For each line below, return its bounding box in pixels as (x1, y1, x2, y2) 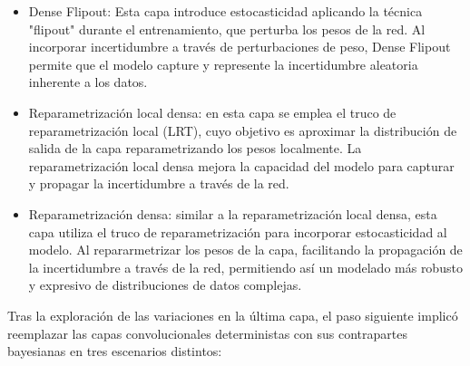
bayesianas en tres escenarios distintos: (7, 342, 222, 361)
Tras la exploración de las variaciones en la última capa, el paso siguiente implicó (7, 305, 458, 324)
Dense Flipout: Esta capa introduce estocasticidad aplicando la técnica (28, 2, 423, 20)
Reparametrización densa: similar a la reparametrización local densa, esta (28, 204, 437, 223)
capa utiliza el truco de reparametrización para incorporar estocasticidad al (28, 222, 447, 241)
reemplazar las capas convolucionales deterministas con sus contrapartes (7, 323, 407, 342)
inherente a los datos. (28, 72, 148, 91)
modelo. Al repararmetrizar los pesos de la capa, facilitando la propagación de (28, 240, 463, 259)
